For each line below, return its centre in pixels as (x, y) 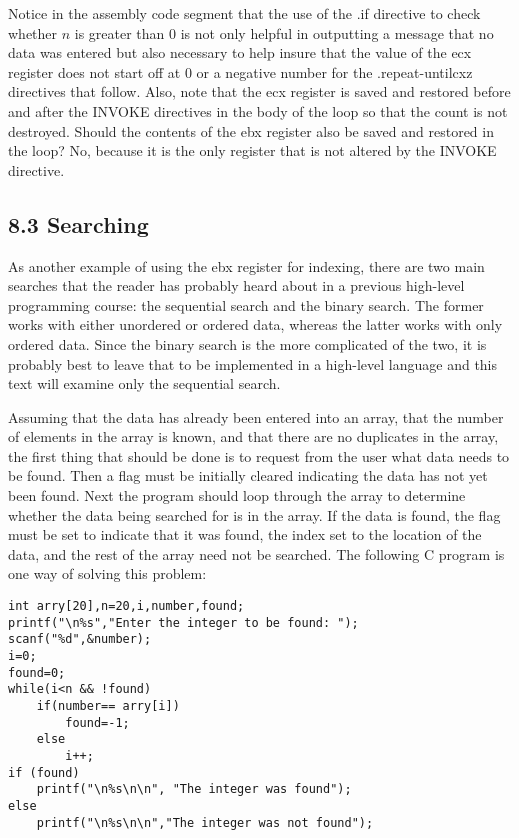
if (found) (44, 772)
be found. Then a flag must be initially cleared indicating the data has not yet (248, 475)
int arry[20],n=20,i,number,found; (126, 606)
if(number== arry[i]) (108, 705)
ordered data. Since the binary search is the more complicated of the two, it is (247, 343)
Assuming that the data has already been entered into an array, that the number (256, 416)
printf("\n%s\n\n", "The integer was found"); (194, 789)
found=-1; (97, 722)
